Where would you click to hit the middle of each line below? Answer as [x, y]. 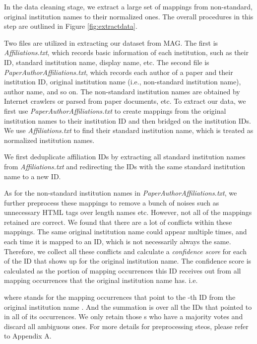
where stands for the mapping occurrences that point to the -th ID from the [120, 297]
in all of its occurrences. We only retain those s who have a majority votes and [124, 316]
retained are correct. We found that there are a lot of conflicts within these [118, 222]
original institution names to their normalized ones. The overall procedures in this [129, 16]
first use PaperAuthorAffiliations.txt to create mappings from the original [115, 110]
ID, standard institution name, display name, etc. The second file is [107, 62]
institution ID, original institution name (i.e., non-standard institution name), [123, 82]
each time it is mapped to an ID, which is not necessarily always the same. [118, 241]
